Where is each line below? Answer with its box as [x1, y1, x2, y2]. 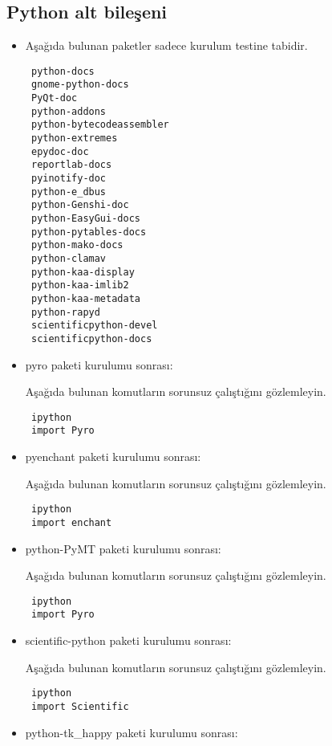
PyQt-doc [30, 92, 78, 104]
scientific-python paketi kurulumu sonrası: [25, 632, 232, 649]
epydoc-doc [30, 145, 89, 157]
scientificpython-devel [30, 320, 158, 332]
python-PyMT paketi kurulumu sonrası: [25, 540, 221, 556]
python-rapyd [30, 306, 100, 318]
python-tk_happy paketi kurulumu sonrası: [25, 724, 238, 740]
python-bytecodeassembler [30, 119, 169, 131]
